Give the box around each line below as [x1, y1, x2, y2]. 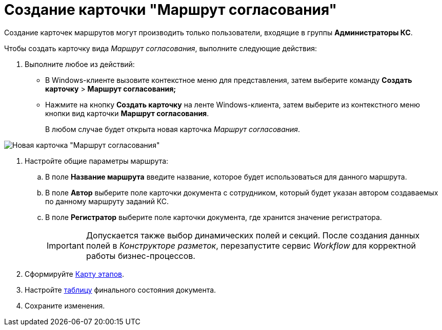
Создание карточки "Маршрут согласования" [4, 1, 337, 18]
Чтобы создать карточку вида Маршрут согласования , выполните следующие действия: [4, 43, 317, 53]
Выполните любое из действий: [25, 59, 135, 69]
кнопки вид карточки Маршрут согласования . [45, 108, 209, 118]
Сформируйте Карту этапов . [25, 269, 125, 278]
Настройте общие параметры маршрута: [25, 156, 169, 165]
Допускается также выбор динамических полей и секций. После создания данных [86, 230, 420, 240]
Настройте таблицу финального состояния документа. [25, 285, 216, 294]
